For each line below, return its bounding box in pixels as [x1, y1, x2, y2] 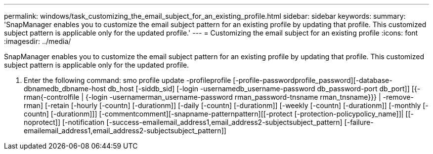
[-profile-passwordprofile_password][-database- [233, 76, 392, 84]
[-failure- [344, 118, 374, 126]
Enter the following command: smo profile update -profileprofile [24, 76, 231, 84]
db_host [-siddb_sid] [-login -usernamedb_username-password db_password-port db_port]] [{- [107, 84, 421, 93]
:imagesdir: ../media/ [4, 37, 71, 45]
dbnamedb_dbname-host [24, 84, 106, 93]
